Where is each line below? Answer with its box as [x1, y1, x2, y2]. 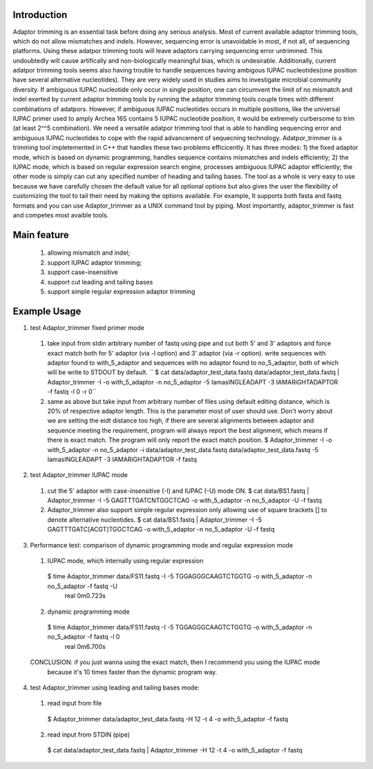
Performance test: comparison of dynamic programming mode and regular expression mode [30, 541, 294, 549]
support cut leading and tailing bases [47, 278, 153, 286]
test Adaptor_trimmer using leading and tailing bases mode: [30, 683, 200, 692]
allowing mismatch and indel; [47, 249, 131, 257]
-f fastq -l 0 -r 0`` [47, 387, 97, 396]
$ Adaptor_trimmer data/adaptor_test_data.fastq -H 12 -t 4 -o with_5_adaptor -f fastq [47, 714, 289, 723]
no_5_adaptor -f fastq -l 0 [47, 632, 120, 641]
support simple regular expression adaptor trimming [47, 287, 195, 295]
